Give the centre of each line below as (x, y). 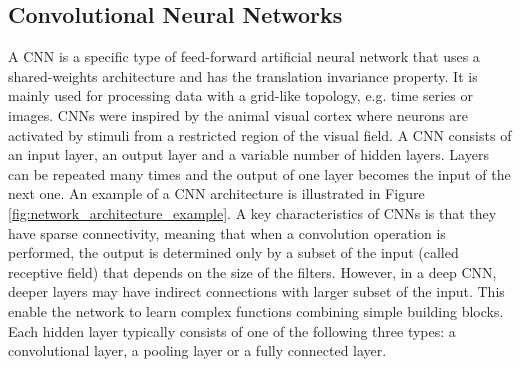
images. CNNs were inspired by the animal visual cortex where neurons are (238, 114)
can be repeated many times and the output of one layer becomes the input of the (259, 173)
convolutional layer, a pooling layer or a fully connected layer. (197, 350)
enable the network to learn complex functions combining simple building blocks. (256, 310)
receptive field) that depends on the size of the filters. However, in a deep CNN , (252, 271)
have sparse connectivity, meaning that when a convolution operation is (227, 232)
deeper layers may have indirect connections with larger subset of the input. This (256, 291)
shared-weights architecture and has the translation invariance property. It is (243, 75)
